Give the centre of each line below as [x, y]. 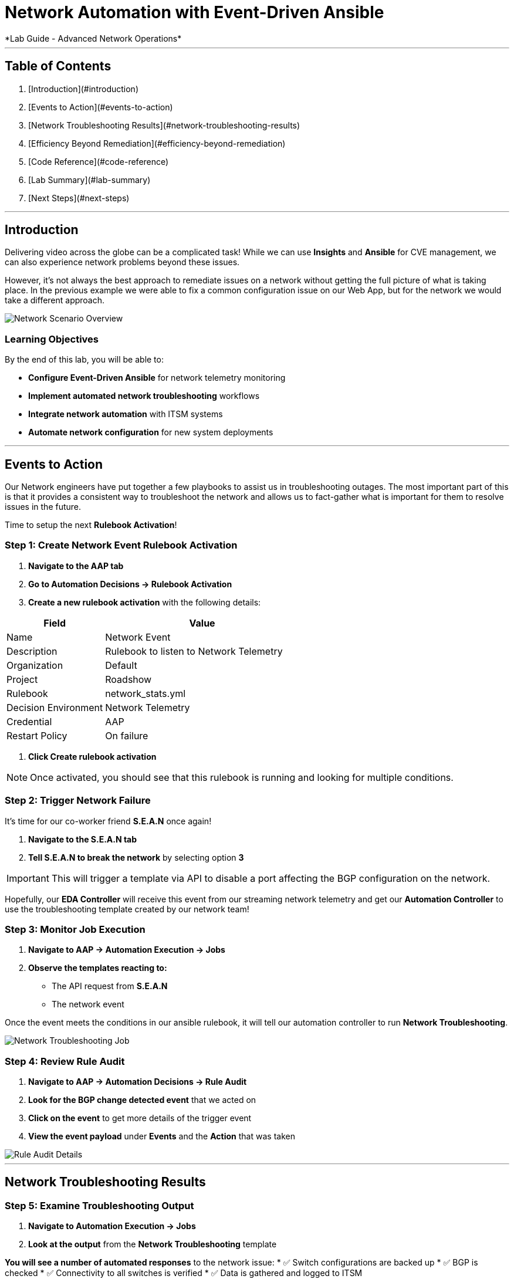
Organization [35, 665]
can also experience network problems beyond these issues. [122, 262]
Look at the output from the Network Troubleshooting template [153, 1244]
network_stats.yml [146, 693]
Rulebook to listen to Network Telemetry [194, 651]
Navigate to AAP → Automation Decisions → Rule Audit [138, 1082]
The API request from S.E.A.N [110, 986]
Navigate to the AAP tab [76, 566]
